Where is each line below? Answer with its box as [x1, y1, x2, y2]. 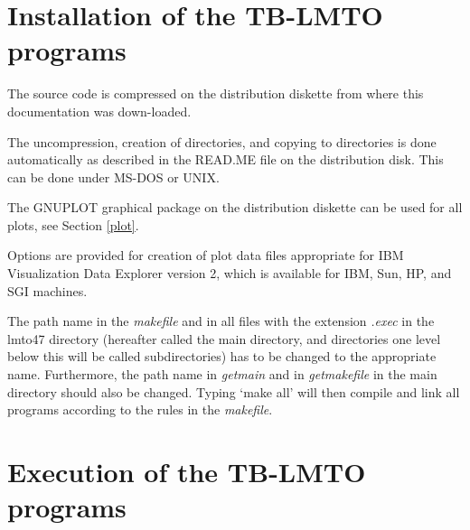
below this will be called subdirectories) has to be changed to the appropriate [7, 347, 437, 366]
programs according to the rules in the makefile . [7, 400, 273, 419]
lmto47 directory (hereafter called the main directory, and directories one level [7, 329, 441, 348]
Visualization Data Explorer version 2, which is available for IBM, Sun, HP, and [7, 264, 452, 283]
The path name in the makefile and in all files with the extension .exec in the [7, 311, 435, 330]
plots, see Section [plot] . [7, 215, 139, 234]
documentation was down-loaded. [7, 101, 192, 120]
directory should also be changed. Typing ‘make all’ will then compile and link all [7, 382, 460, 401]
